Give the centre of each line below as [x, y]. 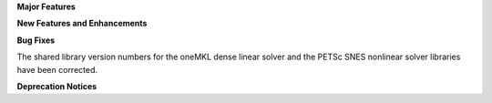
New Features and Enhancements [82, 24]
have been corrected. [57, 69]
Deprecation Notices [57, 86]
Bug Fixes [36, 40]
